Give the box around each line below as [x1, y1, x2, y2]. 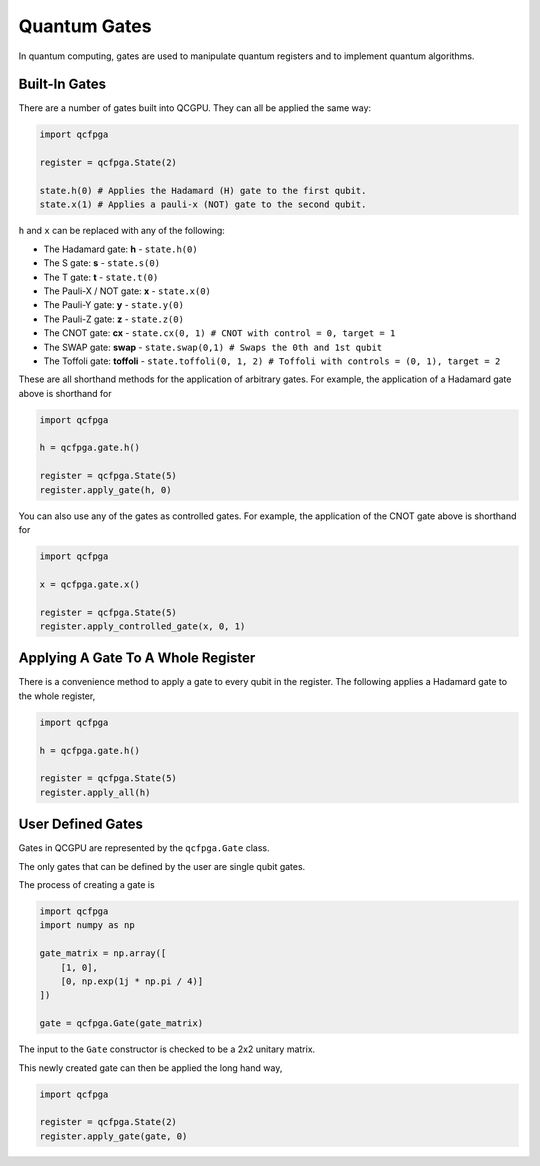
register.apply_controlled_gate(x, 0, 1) [39, 620, 246, 632]
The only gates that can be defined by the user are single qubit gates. [18, 860, 306, 872]
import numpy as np [39, 920, 135, 931]
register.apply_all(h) [39, 786, 151, 798]
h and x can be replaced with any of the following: [18, 225, 225, 237]
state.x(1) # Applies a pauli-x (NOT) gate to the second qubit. [39, 199, 367, 210]
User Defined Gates [18, 816, 144, 833]
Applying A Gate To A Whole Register [18, 650, 256, 667]
